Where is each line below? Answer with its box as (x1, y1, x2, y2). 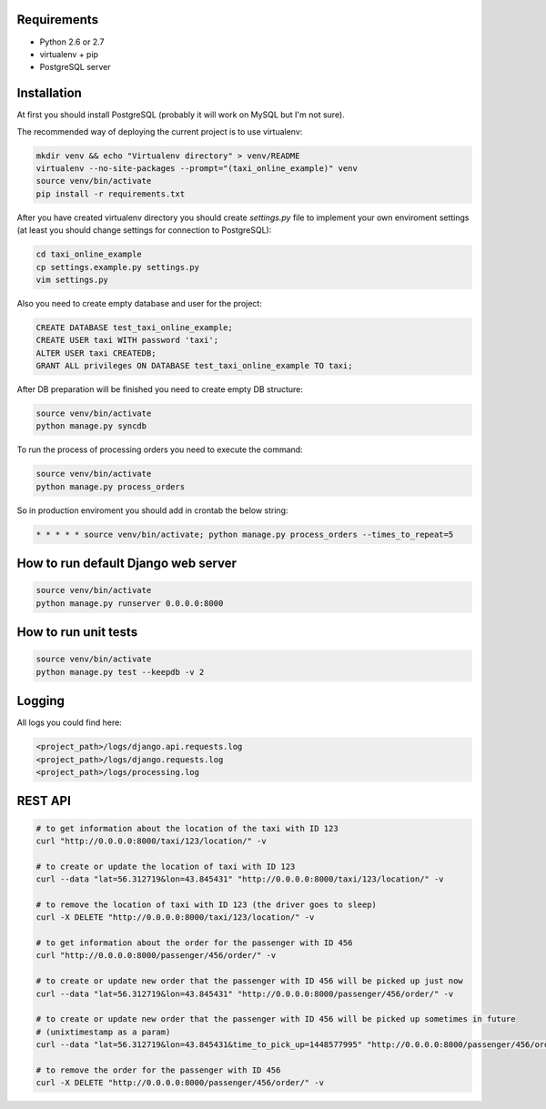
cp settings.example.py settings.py (35, 262, 200, 272)
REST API (16, 793, 72, 809)
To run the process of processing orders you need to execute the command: (16, 444, 304, 455)
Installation (16, 86, 82, 101)
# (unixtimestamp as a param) (35, 1026, 171, 1037)
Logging (16, 693, 66, 709)
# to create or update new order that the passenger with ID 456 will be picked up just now (35, 976, 463, 986)
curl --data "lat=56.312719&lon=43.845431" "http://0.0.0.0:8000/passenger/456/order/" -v (35, 988, 454, 999)
